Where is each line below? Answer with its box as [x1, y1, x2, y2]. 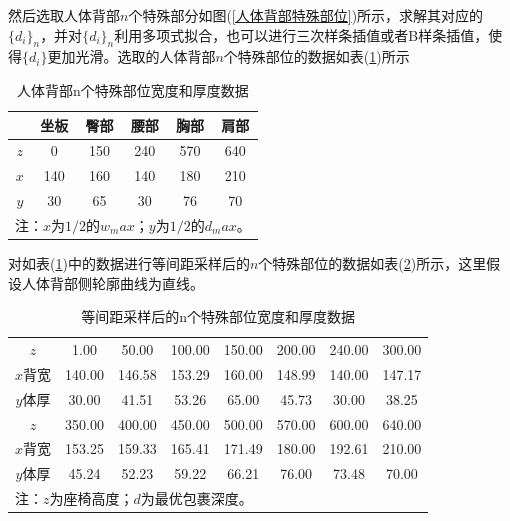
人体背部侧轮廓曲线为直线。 [21, 272, 204, 293]
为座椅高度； [49, 488, 134, 509]
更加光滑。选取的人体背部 [47, 46, 216, 67]
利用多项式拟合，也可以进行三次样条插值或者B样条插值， [114, 24, 489, 45]
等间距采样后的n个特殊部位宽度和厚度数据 [81, 306, 356, 327]
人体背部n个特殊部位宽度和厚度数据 [17, 79, 249, 100]
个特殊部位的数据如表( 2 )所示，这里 [258, 253, 487, 274]
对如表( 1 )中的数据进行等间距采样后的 [8, 253, 250, 274]
